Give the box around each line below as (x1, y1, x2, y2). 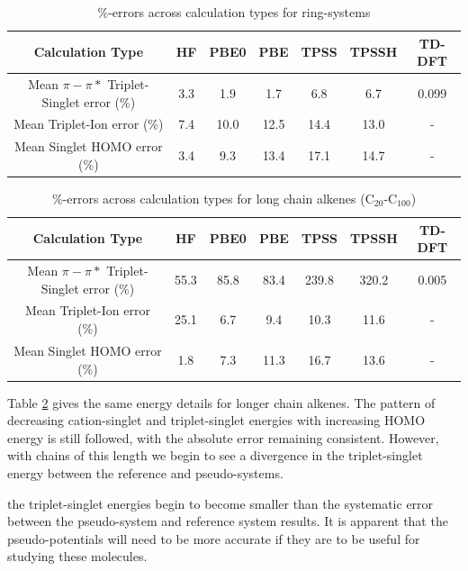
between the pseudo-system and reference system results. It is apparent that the (7, 512, 448, 530)
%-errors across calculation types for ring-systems (97, 3, 371, 21)
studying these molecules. (7, 547, 148, 566)
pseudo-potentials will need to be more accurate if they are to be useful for (7, 529, 420, 548)
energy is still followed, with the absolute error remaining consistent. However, (7, 428, 439, 447)
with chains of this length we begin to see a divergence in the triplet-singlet (7, 446, 423, 465)
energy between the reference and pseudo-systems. (7, 463, 283, 482)
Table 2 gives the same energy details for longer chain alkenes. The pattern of (7, 393, 436, 412)
